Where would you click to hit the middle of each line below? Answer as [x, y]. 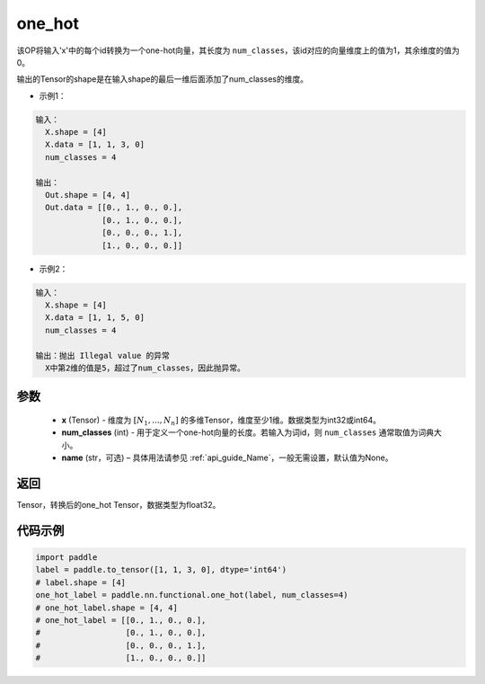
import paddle [66, 557]
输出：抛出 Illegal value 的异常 [103, 355]
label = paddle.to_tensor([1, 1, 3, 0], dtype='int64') [161, 570]
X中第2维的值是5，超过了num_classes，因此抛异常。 [145, 368]
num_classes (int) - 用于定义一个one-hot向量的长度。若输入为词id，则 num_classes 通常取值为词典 [248, 432]
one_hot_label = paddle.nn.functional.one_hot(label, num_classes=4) [192, 595]
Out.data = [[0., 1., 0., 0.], [114, 208]
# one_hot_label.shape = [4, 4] [107, 608]
